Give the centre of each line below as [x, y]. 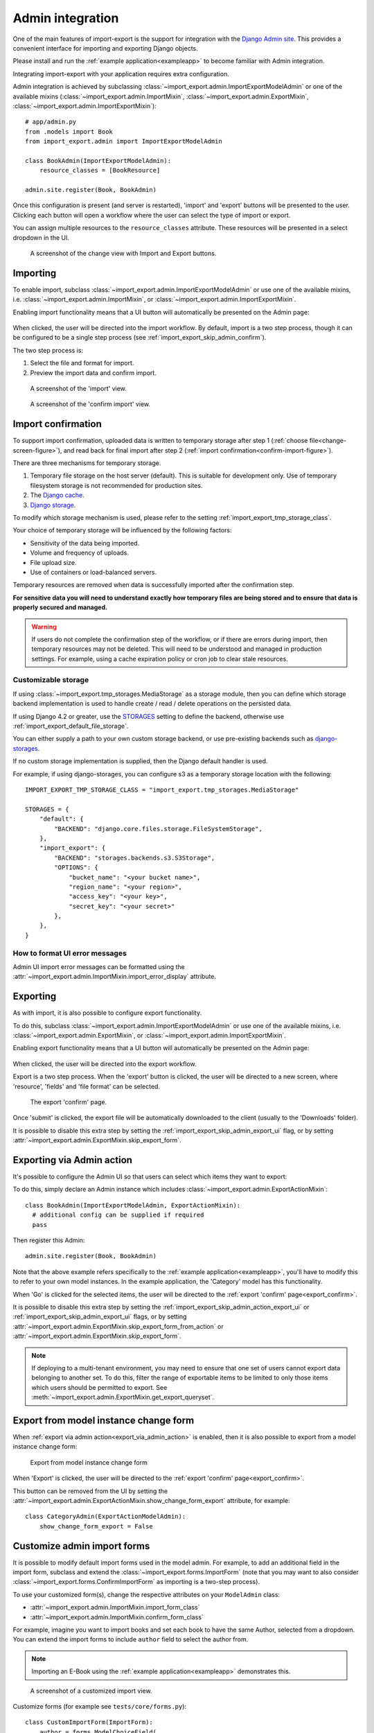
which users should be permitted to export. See [99, 1387]
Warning [44, 627]
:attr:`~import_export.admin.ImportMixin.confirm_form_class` [117, 1617]
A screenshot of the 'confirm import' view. [90, 404]
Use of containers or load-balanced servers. [93, 572]
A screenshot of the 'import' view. [79, 389]
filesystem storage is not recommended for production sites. [116, 485]
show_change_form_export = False [96, 1526]
